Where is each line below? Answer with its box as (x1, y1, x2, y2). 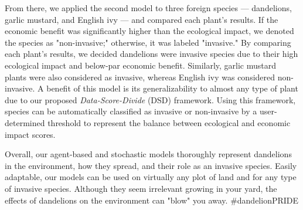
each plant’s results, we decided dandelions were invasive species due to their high (5, 48, 298, 60)
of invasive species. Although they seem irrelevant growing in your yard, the (5, 182, 277, 194)
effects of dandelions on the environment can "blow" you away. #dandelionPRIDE (5, 194, 299, 206)
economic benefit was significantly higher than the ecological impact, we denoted (5, 25, 294, 37)
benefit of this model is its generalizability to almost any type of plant (46, 82, 298, 94)
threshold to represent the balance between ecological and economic (47, 116, 291, 128)
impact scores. (5, 128, 56, 140)
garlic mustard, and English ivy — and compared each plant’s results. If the (5, 13, 278, 25)
